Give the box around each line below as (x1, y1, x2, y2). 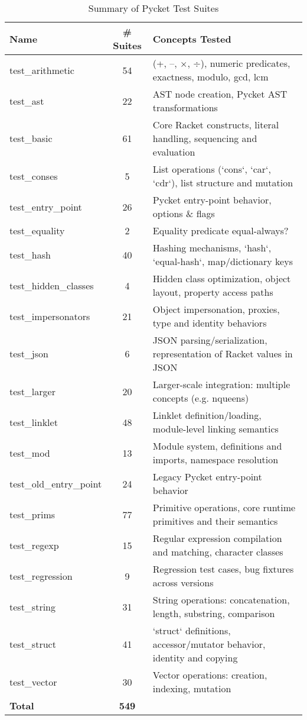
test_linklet (9, 415, 58, 429)
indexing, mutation (152, 682, 231, 695)
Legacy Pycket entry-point (152, 470, 262, 483)
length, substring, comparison (152, 606, 275, 620)
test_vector (9, 674, 57, 689)
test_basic (9, 131, 53, 145)
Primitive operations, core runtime (152, 501, 296, 514)
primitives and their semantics (152, 514, 278, 528)
